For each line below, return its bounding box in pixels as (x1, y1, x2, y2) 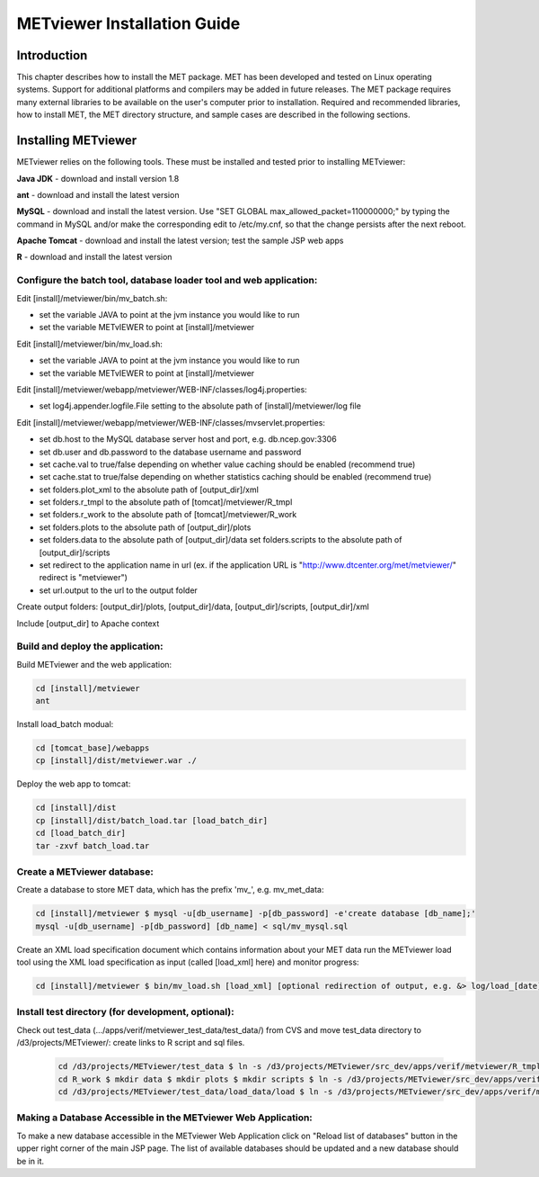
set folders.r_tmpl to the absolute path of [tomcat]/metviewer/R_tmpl (39, 497, 293, 508)
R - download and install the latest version (16, 252, 172, 263)
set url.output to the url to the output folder (39, 585, 198, 596)
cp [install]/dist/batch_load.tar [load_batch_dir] (35, 815, 269, 825)
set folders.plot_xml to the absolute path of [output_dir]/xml (39, 484, 260, 495)
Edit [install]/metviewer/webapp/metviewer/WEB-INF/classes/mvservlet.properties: (16, 417, 325, 427)
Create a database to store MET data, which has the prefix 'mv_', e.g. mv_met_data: (16, 885, 324, 895)
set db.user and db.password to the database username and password (39, 446, 302, 457)
